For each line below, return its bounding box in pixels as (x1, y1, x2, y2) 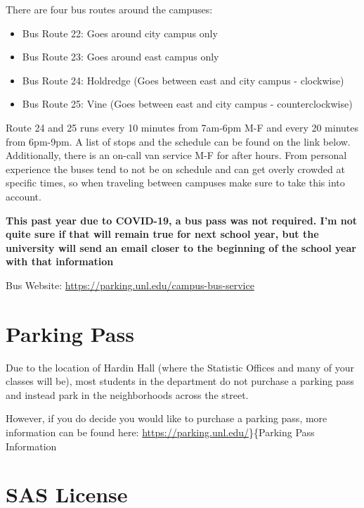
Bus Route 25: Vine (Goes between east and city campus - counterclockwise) (22, 96, 353, 111)
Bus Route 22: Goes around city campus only (22, 25, 218, 40)
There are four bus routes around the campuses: (6, 2, 213, 16)
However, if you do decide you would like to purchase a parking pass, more (6, 411, 327, 426)
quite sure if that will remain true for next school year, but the (6, 227, 319, 241)
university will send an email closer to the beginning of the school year (6, 240, 356, 255)
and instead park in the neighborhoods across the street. (6, 387, 249, 402)
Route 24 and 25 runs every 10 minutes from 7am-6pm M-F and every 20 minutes (6, 120, 359, 134)
